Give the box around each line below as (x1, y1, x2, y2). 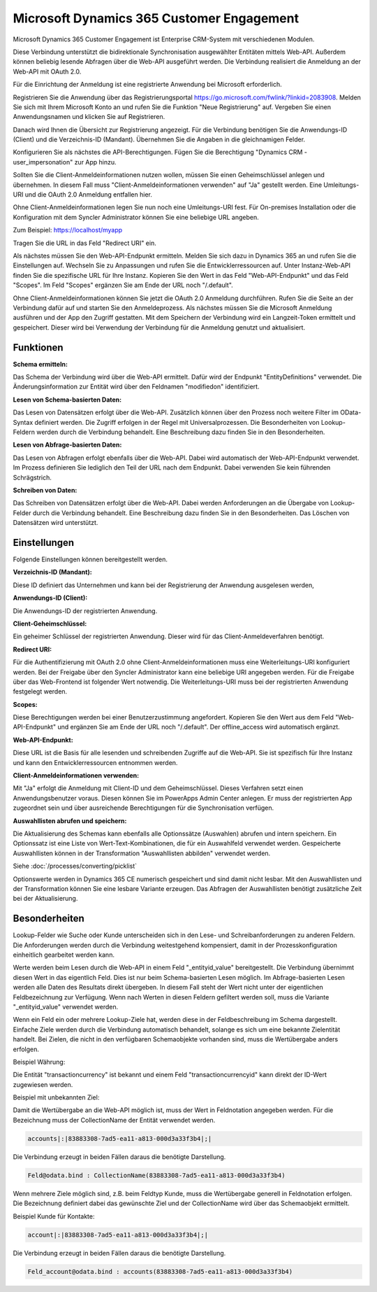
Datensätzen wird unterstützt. (13, 519, 98, 527)
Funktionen (13, 342, 64, 353)
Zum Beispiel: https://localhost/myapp (13, 226, 123, 234)
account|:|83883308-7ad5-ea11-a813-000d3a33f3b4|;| (27, 1230, 209, 1239)
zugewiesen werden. (13, 1080, 73, 1088)
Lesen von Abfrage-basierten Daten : (13, 441, 122, 449)
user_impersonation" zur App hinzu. (13, 157, 117, 166)
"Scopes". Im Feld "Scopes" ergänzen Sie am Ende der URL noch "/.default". (13, 281, 233, 290)
